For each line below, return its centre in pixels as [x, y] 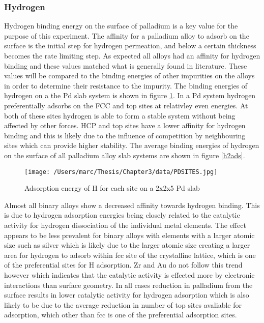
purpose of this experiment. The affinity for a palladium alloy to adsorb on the [127, 35]
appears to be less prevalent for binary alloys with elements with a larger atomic [129, 235]
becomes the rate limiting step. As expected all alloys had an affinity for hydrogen [132, 55]
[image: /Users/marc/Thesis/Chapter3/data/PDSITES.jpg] [121, 172]
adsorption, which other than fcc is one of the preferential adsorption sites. [121, 315]
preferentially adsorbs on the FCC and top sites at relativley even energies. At [126, 105]
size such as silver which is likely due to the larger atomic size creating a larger [127, 245]
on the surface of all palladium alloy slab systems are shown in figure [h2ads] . [125, 155]
